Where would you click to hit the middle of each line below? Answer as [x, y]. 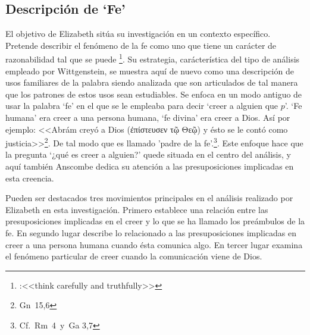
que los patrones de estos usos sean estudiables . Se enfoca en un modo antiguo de [154, 94]
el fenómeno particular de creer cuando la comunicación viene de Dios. [134, 256]
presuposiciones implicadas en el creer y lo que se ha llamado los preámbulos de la [155, 221]
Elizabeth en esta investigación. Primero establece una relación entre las [137, 209]
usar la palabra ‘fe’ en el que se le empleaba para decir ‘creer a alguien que [142, 106]
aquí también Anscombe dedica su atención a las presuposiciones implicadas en [150, 166]
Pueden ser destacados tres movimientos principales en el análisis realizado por [149, 198]
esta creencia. [30, 178]
